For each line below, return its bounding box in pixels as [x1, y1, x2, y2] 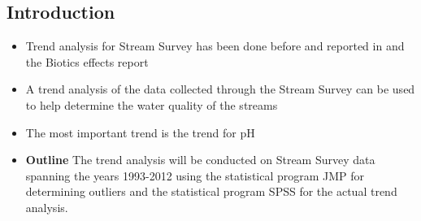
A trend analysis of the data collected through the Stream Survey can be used [25, 80, 415, 97]
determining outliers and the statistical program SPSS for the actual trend [25, 183, 397, 200]
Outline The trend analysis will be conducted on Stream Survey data [25, 151, 375, 168]
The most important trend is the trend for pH [25, 123, 255, 141]
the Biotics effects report [25, 53, 149, 70]
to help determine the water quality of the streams [25, 96, 278, 113]
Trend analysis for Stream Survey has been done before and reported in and [25, 37, 405, 54]
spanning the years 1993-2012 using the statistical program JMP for [25, 167, 365, 184]
